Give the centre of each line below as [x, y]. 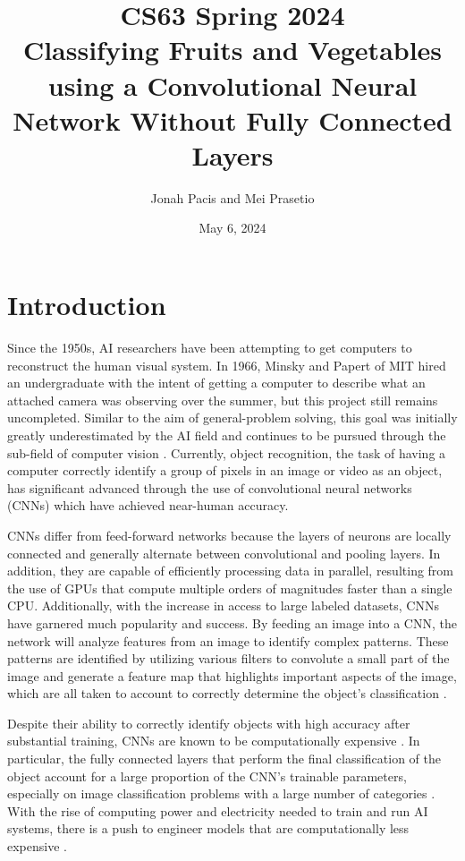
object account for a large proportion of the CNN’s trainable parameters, [207, 776]
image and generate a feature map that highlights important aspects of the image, [232, 675]
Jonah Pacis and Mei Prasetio [232, 197]
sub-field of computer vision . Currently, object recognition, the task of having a [227, 452]
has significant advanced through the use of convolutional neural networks [210, 487]
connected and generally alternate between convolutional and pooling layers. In [224, 553]
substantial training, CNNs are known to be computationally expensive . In [214, 741]
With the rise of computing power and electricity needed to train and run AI [218, 810]
